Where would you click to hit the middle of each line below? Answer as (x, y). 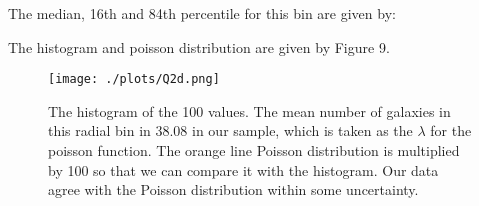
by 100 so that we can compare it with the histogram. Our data (243, 169)
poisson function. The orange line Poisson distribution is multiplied (254, 150)
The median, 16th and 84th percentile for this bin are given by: (202, 13)
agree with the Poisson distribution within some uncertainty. (233, 189)
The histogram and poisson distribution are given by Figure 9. (199, 46)
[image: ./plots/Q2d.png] (134, 79)
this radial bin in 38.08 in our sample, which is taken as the (230, 130)
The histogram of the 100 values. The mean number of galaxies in (249, 110)
